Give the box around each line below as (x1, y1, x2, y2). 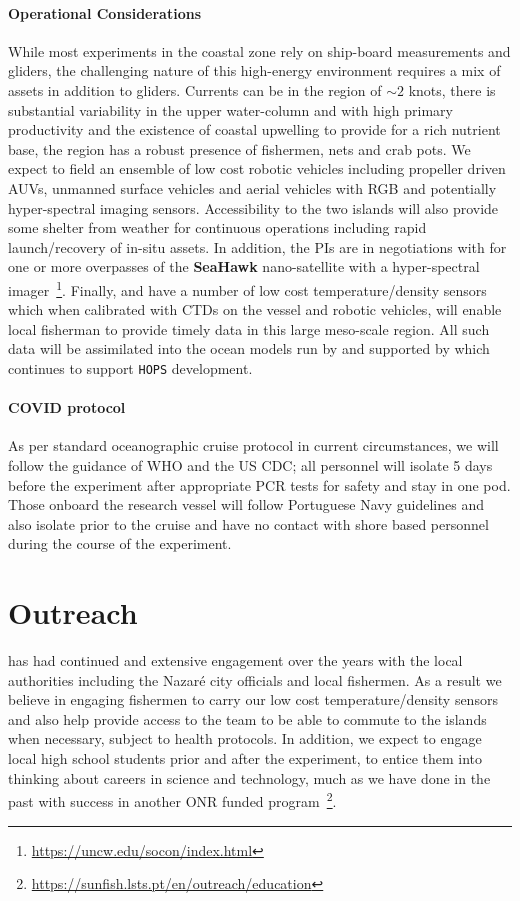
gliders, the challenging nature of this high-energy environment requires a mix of (8, 60, 501, 81)
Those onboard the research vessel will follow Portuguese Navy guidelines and (8, 494, 485, 515)
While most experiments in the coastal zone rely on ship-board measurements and (8, 40, 511, 61)
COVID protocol (8, 397, 126, 418)
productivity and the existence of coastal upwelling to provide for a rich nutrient (8, 119, 501, 140)
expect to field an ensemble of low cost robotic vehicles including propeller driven (8, 158, 506, 179)
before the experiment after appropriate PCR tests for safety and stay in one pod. (8, 474, 511, 495)
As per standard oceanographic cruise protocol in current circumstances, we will (8, 435, 499, 456)
